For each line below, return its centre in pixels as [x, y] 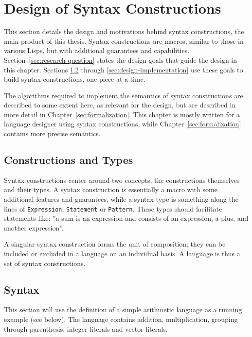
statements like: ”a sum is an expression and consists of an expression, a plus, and [126, 218]
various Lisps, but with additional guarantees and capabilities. [97, 50]
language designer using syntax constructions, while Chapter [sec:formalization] [123, 124]
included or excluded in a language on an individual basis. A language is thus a [122, 254]
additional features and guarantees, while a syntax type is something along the [121, 199]
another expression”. [34, 227]
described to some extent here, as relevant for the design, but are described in [120, 105]
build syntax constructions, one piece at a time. [75, 79]
